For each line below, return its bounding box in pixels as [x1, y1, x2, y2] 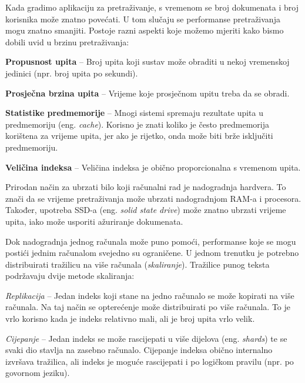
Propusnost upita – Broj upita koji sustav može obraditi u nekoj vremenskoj [5, 55, 290, 68]
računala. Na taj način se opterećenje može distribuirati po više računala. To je [5, 301, 290, 313]
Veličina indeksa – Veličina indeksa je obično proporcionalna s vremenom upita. [5, 161, 301, 173]
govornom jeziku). [5, 367, 70, 379]
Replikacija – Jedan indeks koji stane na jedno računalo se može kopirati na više [5, 289, 294, 301]
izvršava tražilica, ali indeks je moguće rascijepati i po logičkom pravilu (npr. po [5, 355, 294, 367]
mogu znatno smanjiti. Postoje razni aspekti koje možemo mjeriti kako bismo [5, 24, 284, 36]
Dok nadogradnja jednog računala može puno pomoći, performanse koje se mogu [5, 235, 296, 247]
